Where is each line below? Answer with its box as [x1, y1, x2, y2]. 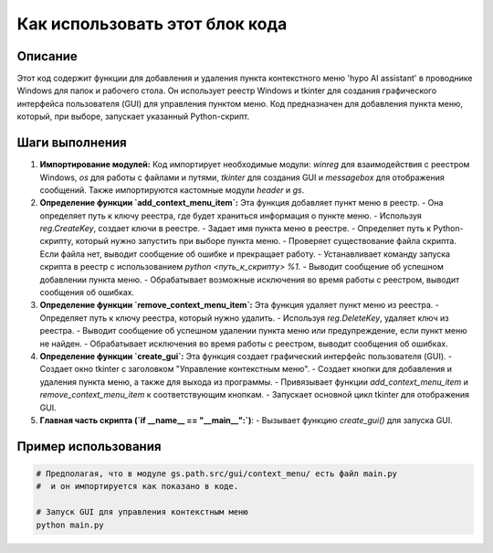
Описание [16, 48, 78, 64]
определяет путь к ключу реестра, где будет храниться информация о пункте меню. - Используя [39, 210, 422, 221]
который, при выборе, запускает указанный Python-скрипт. [16, 111, 250, 122]
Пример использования [16, 439, 162, 454]
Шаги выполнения [16, 135, 127, 151]
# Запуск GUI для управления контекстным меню [36, 507, 248, 517]
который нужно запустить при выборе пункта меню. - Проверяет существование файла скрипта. [75, 236, 456, 247]
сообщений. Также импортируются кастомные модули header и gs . [39, 184, 305, 196]
